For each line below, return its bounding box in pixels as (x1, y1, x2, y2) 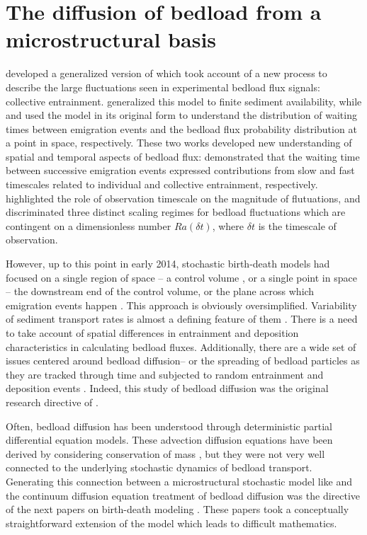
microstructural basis (6, 25, 217, 54)
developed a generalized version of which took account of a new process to (6, 66, 327, 81)
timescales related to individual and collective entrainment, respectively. (6, 177, 318, 192)
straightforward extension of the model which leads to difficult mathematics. (6, 515, 337, 530)
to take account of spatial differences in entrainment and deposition (6, 326, 299, 340)
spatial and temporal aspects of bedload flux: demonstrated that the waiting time (6, 149, 360, 163)
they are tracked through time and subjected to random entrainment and (6, 367, 324, 381)
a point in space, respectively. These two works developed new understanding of (6, 135, 352, 150)
